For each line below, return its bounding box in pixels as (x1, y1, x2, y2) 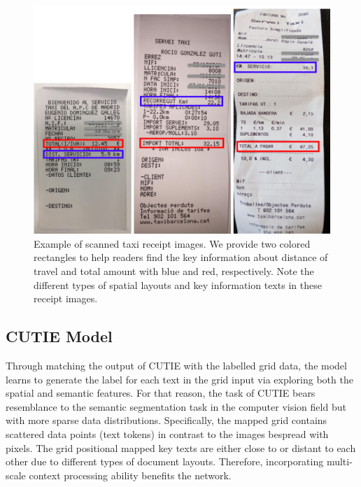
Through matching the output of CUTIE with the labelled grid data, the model (6, 358, 347, 373)
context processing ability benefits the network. (29, 467, 232, 482)
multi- (326, 454, 353, 469)
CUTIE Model (6, 325, 113, 347)
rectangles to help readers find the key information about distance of (34, 250, 328, 264)
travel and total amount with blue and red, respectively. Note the (34, 264, 314, 278)
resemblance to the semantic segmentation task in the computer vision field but (6, 399, 346, 414)
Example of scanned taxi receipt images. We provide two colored (34, 236, 311, 250)
